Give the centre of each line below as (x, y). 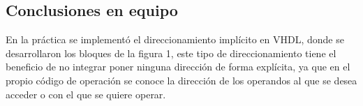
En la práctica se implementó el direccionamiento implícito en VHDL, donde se (175, 39)
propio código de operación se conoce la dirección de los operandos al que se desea (181, 80)
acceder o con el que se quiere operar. (86, 94)
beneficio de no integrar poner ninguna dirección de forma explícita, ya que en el (178, 67)
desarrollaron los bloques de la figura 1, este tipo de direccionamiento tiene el (171, 53)
